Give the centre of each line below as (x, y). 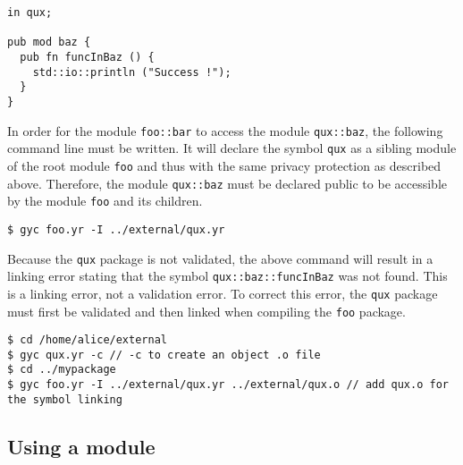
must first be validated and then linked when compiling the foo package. (206, 311)
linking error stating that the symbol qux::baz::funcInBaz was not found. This (227, 276)
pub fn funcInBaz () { (87, 57)
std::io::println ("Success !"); (132, 72)
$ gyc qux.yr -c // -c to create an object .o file (164, 355)
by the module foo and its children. (105, 201)
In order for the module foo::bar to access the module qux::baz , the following (225, 130)
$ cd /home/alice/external (87, 340)
